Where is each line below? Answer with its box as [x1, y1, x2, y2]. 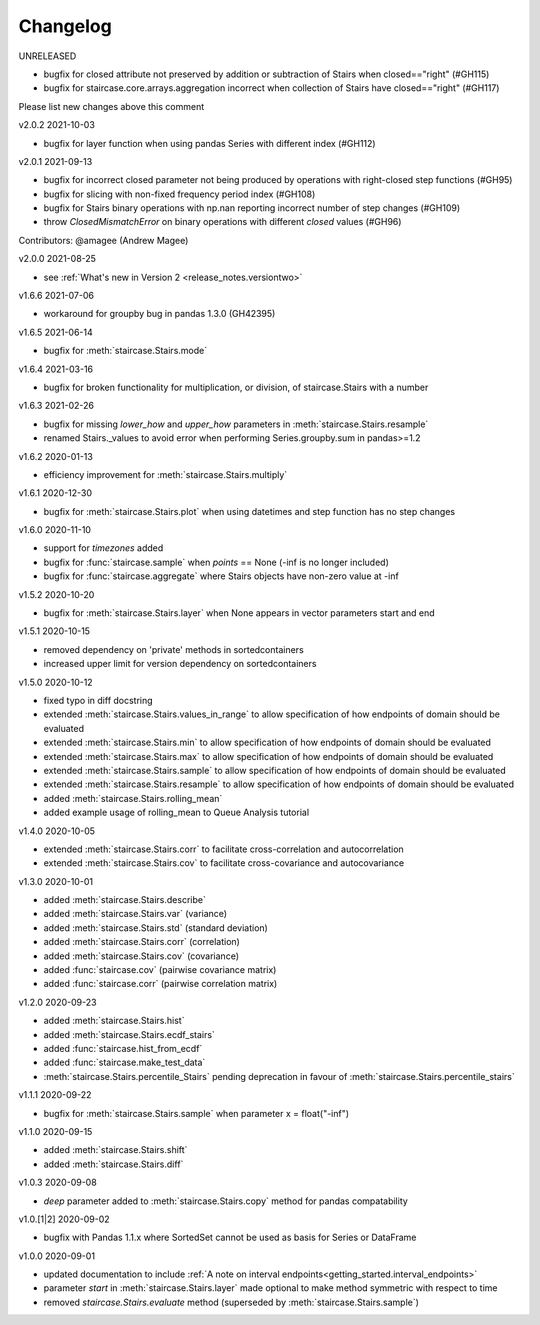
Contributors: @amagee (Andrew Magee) [18, 234, 189, 246]
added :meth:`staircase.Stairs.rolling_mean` [43, 792, 223, 804]
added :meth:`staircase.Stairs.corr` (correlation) [43, 936, 240, 948]
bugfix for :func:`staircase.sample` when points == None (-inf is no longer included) [43, 556, 390, 568]
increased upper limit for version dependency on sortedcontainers [43, 658, 317, 670]
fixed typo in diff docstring [43, 695, 154, 706]
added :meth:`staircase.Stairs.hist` [43, 1015, 185, 1027]
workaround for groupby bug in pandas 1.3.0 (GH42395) [43, 308, 276, 320]
